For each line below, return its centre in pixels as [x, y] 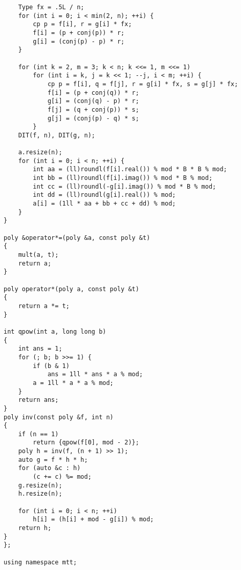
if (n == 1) [38, 434]
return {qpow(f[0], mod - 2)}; [86, 443]
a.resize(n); [40, 152]
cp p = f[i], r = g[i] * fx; [82, 24]
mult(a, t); [38, 255]
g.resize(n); [40, 485]
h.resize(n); [40, 494]
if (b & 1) [51, 366]
